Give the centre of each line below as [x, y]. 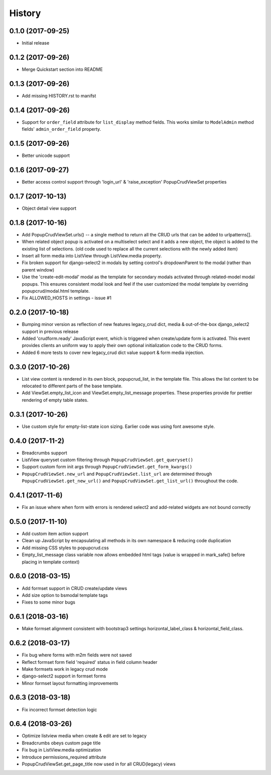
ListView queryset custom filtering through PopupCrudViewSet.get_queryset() [107, 460]
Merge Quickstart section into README [62, 69]
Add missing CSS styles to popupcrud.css [65, 548]
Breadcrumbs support [44, 453]
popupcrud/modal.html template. [56, 291]
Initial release [36, 43]
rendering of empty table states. [55, 400]
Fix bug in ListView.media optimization [61, 750]
